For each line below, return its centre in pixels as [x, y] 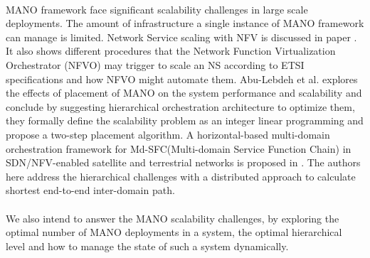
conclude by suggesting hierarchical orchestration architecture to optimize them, [180, 106]
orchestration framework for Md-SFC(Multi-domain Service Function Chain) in [179, 148]
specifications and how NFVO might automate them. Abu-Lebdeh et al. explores [182, 79]
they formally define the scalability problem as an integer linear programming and [185, 120]
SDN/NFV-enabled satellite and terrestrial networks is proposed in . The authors [183, 162]
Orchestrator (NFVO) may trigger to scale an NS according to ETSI [155, 64]
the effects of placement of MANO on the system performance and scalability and [184, 93]
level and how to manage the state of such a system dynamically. [147, 246]
